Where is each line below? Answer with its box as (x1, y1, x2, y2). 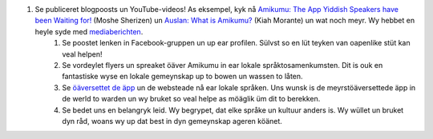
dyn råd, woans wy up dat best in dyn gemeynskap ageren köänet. (62, 116, 282, 125)
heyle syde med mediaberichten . (34, 26, 144, 36)
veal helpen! (62, 49, 103, 59)
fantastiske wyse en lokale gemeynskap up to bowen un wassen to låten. (62, 72, 304, 81)
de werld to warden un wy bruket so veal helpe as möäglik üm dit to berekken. (62, 94, 321, 104)
